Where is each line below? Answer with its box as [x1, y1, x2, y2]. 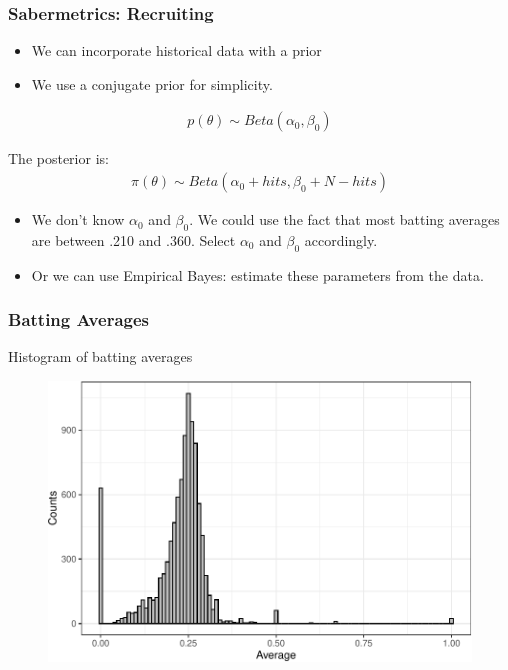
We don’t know [31, 209, 125, 230]
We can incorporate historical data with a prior [31, 40, 322, 61]
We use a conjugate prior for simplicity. [31, 73, 273, 94]
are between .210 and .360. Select [31, 229, 236, 250]
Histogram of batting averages [8, 346, 193, 367]
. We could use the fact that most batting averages [189, 209, 500, 230]
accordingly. [304, 229, 378, 250]
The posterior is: [8, 148, 109, 169]
